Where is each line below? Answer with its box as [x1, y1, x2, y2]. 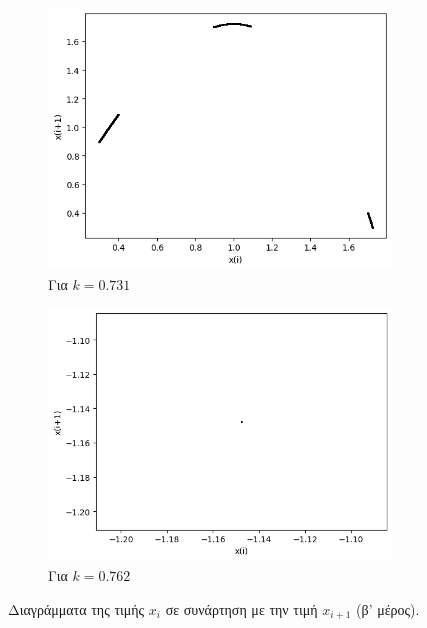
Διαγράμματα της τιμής [8, 598, 145, 619]
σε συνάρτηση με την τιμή [165, 598, 318, 619]
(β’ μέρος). [356, 598, 420, 619]
